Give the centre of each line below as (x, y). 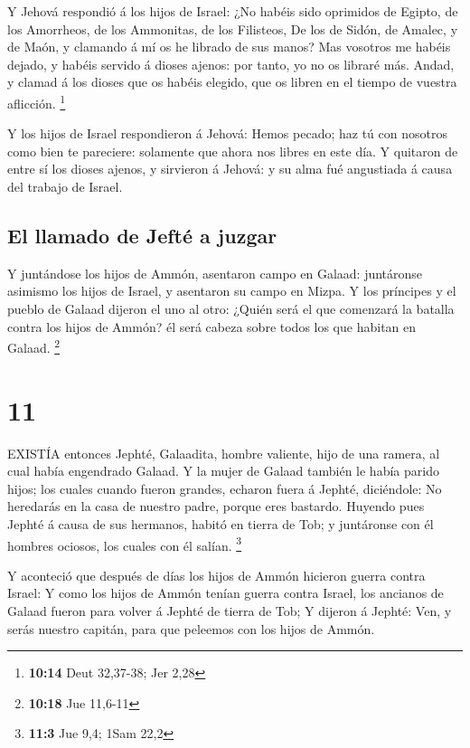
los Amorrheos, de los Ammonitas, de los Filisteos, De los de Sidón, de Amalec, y (233, 28)
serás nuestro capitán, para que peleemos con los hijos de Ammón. (191, 628)
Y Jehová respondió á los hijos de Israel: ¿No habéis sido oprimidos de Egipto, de (233, 11)
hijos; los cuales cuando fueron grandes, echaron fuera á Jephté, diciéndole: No (225, 488)
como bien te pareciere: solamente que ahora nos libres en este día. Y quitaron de (233, 151)
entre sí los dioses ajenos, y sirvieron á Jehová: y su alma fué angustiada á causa (230, 169)
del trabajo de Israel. (65, 186)
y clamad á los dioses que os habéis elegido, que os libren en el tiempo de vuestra (232, 82)
